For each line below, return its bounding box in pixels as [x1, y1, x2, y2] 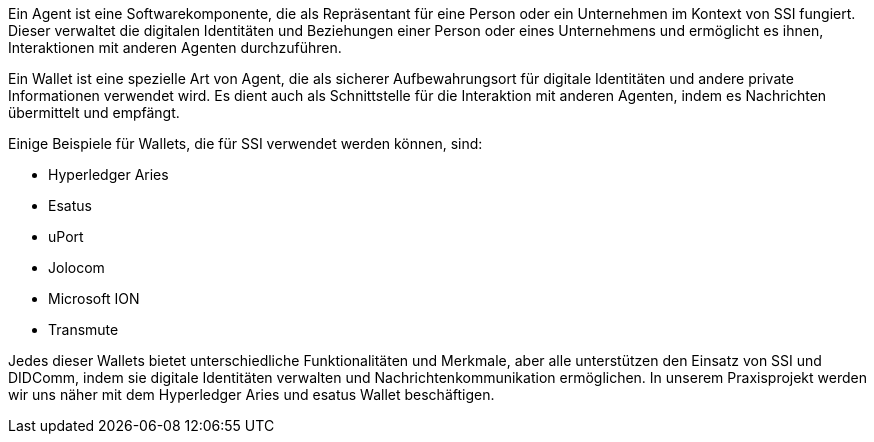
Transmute [48, 321, 119, 338]
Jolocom [48, 259, 105, 276]
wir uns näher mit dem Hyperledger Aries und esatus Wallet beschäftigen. [8, 386, 495, 403]
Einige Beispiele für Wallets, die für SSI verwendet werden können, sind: [8, 135, 483, 152]
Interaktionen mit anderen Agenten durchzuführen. [8, 39, 342, 56]
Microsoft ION [48, 290, 140, 307]
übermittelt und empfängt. [8, 104, 180, 121]
